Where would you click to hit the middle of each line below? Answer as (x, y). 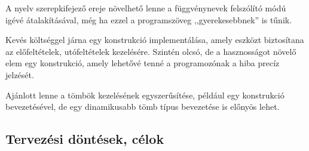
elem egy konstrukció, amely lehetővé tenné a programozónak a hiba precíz (143, 63)
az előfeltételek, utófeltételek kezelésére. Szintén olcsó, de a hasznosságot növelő (151, 51)
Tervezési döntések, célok (85, 139)
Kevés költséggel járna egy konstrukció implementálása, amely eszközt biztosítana (155, 40)
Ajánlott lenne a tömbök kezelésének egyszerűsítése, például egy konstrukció (145, 95)
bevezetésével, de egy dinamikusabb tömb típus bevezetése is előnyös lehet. (143, 107)
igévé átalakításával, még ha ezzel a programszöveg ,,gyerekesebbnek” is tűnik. (149, 19)
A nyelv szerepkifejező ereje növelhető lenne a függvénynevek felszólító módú (146, 8)
